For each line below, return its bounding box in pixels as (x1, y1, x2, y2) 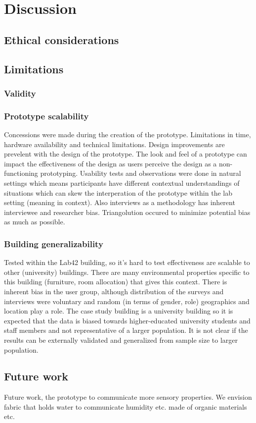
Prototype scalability (4, 109, 89, 122)
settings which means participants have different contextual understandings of (4, 177, 240, 188)
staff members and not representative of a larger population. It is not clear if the (4, 325, 248, 335)
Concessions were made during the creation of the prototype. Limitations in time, (4, 129, 251, 139)
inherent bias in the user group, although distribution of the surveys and (4, 286, 224, 296)
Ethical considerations (4, 32, 119, 47)
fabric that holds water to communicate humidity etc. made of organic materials (4, 401, 247, 412)
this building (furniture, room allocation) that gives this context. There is (4, 276, 227, 287)
